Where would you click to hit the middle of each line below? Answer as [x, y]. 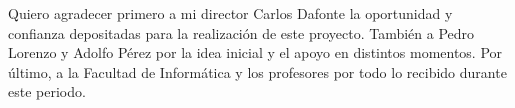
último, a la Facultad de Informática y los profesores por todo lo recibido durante [257, 71]
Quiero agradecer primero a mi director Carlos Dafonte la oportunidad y [230, 13]
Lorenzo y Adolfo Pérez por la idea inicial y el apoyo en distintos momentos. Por [255, 52]
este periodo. [47, 91]
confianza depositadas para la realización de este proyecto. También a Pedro [241, 32]
